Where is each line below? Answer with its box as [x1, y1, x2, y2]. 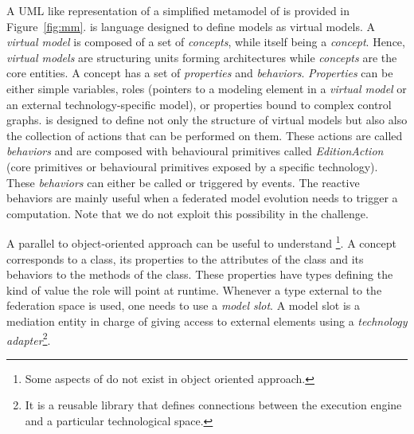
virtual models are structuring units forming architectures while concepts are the [6, 49, 397, 65]
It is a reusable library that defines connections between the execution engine [25, 397, 402, 413]
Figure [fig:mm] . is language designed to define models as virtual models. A [6, 18, 376, 34]
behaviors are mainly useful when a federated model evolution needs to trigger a [6, 190, 398, 206]
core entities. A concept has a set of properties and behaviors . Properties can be [6, 65, 393, 81]
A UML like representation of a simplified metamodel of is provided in [6, 2, 350, 18]
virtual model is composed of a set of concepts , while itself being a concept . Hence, [6, 33, 405, 50]
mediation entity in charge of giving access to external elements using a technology [6, 312, 408, 329]
